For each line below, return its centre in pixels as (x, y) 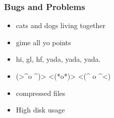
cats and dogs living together (61, 25)
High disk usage (40, 110)
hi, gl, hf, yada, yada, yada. (58, 59)
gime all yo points (43, 42)
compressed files (41, 93)
